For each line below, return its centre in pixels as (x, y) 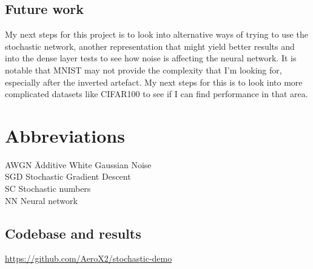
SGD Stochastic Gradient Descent (68, 176)
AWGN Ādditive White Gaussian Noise (78, 164)
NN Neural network (41, 200)
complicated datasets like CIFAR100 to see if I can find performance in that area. (156, 94)
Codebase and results (73, 233)
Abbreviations (65, 135)
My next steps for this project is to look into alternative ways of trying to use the (156, 34)
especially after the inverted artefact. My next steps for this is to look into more (154, 82)
